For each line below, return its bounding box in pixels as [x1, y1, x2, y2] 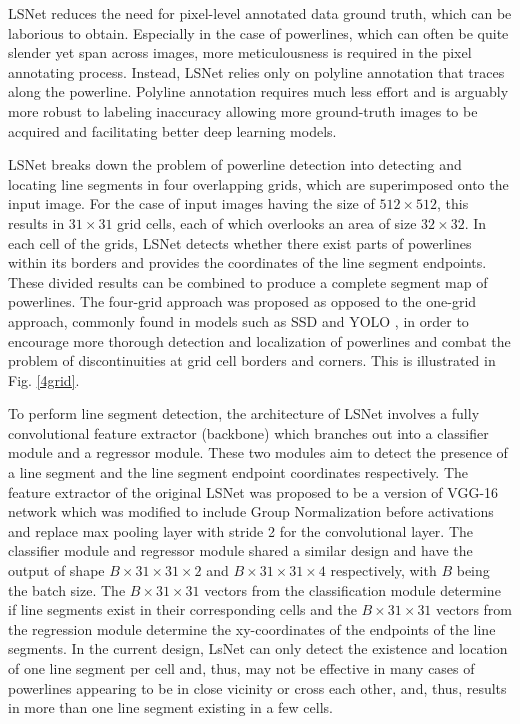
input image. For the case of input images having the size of [8, 193, 375, 214]
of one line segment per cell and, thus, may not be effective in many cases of [8, 658, 475, 678]
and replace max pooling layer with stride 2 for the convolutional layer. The [8, 520, 474, 541]
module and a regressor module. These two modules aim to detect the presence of [8, 442, 508, 463]
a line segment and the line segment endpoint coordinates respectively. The [8, 462, 469, 483]
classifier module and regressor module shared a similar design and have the [8, 540, 473, 561]
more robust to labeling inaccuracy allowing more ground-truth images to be [8, 100, 478, 121]
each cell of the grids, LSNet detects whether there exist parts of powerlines [8, 232, 472, 253]
